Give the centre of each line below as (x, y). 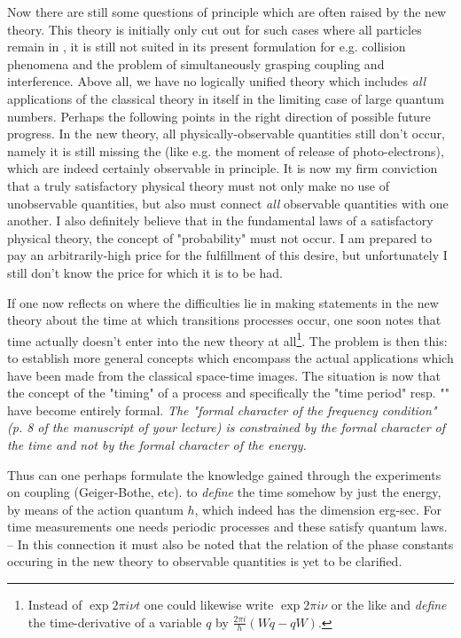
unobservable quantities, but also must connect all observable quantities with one (228, 203)
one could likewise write (209, 605)
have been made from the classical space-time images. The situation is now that (224, 375)
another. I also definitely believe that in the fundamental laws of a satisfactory (220, 221)
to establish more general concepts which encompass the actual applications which (230, 357)
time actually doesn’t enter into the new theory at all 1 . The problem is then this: (227, 339)
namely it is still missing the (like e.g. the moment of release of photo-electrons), (226, 150)
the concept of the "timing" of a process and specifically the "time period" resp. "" (228, 393)
